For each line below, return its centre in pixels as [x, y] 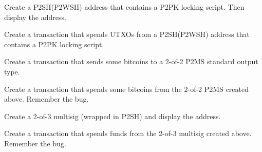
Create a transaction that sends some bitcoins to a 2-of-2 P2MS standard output [131, 61]
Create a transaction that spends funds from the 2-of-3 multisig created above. [128, 133]
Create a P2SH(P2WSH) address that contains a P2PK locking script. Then [124, 7]
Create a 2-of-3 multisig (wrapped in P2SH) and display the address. [113, 116]
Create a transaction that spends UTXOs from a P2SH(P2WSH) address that [127, 34]
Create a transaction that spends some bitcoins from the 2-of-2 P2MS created [126, 89]
